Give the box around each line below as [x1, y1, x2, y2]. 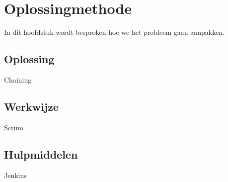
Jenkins [4, 170, 27, 180]
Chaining [4, 74, 32, 85]
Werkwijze [4, 98, 59, 114]
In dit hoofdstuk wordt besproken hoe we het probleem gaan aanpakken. [4, 27, 225, 37]
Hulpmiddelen [4, 146, 78, 162]
